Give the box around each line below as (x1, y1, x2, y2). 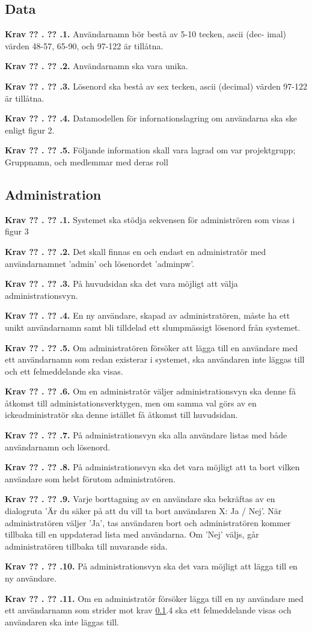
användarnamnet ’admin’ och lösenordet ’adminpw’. (5, 257, 195, 269)
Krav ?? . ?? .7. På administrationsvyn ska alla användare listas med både (5, 429, 287, 441)
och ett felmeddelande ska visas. (5, 364, 123, 377)
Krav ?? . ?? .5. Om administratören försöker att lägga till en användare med (5, 341, 298, 354)
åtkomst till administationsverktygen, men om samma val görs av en (5, 396, 257, 409)
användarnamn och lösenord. (5, 440, 111, 453)
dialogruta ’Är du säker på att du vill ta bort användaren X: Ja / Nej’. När (5, 505, 282, 517)
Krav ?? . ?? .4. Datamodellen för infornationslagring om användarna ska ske (5, 112, 297, 124)
